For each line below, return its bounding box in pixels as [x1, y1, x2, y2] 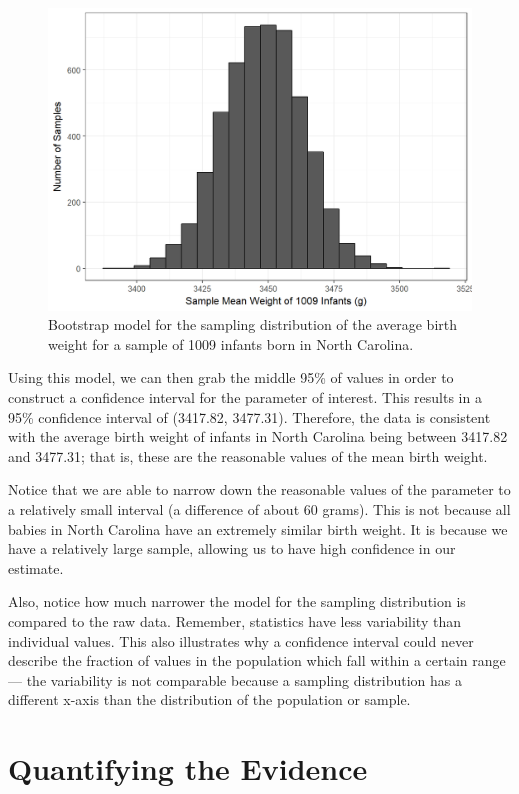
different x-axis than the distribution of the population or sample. [8, 689, 411, 710]
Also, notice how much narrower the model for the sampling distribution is [8, 591, 466, 612]
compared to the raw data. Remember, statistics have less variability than [8, 610, 461, 631]
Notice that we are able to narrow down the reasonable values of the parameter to [8, 479, 511, 500]
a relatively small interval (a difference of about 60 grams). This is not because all [8, 499, 511, 520]
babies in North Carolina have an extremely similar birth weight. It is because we [8, 518, 508, 539]
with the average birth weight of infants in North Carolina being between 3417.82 [8, 426, 508, 447]
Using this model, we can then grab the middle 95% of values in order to [8, 367, 454, 388]
